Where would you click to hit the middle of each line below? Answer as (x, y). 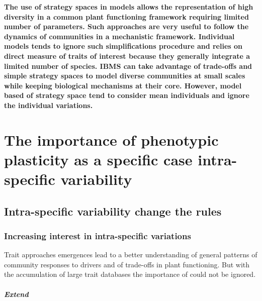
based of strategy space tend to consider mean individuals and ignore (127, 95)
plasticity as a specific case (98, 159)
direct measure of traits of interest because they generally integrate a (127, 56)
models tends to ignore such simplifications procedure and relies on (123, 46)
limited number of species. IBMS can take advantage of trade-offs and (128, 66)
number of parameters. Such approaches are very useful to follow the (126, 26)
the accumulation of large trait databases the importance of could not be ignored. (130, 274)
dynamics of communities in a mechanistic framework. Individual (119, 36)
